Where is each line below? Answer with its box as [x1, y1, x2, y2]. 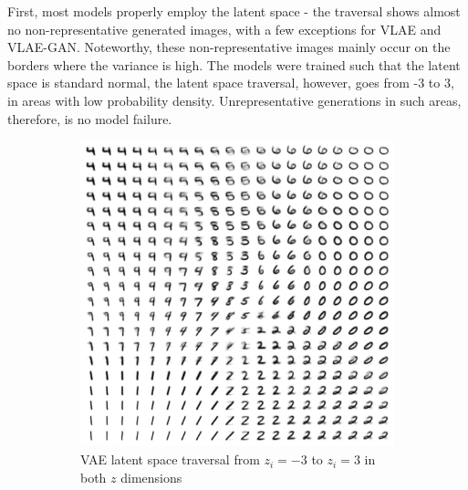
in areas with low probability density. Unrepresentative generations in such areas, [7, 90, 462, 109]
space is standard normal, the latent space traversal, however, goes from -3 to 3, [7, 73, 454, 92]
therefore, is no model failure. [7, 109, 172, 128]
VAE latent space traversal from [80, 450, 260, 469]
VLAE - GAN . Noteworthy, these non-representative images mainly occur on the [7, 37, 451, 57]
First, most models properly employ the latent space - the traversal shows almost [7, 2, 461, 20]
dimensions [120, 467, 182, 486]
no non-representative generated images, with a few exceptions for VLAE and [7, 19, 442, 38]
